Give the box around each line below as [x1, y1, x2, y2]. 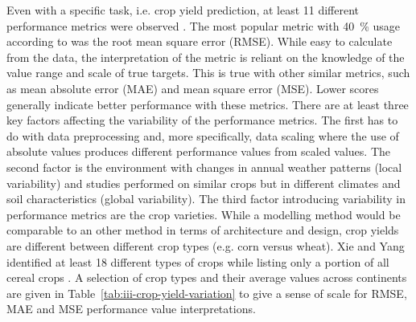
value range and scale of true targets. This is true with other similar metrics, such [6, 64, 410, 81]
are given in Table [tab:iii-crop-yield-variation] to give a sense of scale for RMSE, [6, 284, 407, 301]
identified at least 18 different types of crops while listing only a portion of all [6, 253, 389, 270]
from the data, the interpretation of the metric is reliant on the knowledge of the [6, 48, 405, 65]
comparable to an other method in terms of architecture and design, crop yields [6, 222, 399, 238]
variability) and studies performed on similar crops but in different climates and [6, 174, 401, 191]
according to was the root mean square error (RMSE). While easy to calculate [6, 33, 393, 50]
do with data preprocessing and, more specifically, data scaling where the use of [6, 127, 399, 144]
